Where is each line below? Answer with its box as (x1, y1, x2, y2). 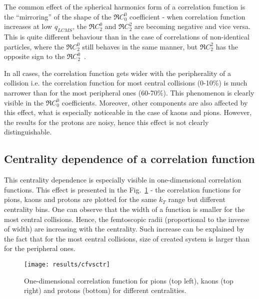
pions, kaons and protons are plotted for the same (4, 194, 157, 204)
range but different (168, 194, 225, 204)
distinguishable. (4, 126, 52, 137)
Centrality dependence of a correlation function (4, 151, 255, 166)
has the (215, 41, 238, 51)
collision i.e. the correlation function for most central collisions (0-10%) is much (4, 77, 247, 88)
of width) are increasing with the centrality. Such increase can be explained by (4, 223, 244, 234)
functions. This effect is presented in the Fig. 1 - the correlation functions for (4, 184, 241, 194)
